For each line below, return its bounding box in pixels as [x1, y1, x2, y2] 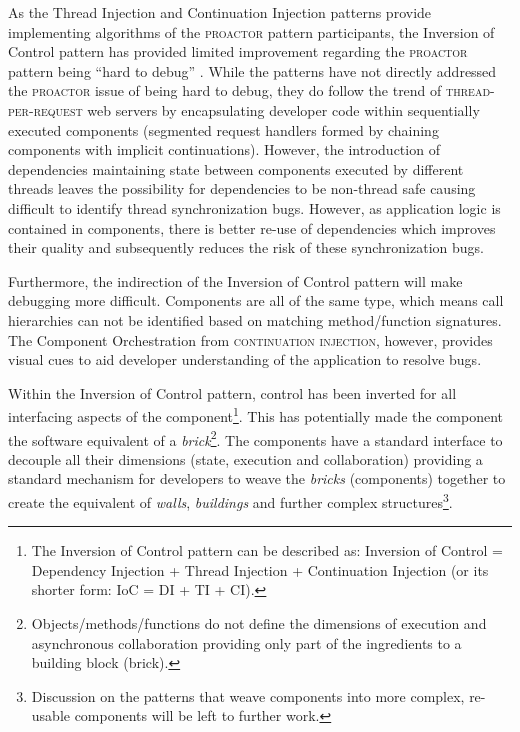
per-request [8, 99, 83, 120]
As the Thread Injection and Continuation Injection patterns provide [8, 2, 432, 22]
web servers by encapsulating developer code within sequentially [87, 99, 480, 120]
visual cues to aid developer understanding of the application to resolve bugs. [8, 349, 482, 370]
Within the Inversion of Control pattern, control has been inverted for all [8, 382, 457, 403]
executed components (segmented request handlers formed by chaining [8, 119, 439, 140]
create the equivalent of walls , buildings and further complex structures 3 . [8, 488, 453, 512]
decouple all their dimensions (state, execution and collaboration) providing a [8, 448, 483, 469]
